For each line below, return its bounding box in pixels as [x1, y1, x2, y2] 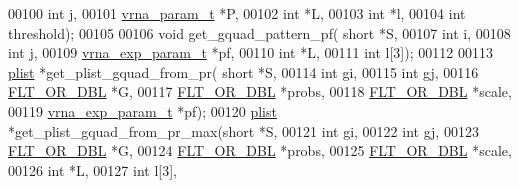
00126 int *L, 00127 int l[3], [8, 159, 178, 180]
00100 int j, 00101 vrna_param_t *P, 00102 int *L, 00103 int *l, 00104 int [8, 3, 466, 23]
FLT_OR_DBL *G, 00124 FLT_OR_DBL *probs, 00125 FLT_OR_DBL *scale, [8, 140, 512, 161]
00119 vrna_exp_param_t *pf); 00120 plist [8, 100, 277, 121]
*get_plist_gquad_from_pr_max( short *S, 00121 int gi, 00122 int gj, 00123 [8, 120, 479, 141]
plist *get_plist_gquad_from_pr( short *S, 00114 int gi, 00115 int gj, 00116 [8, 61, 479, 82]
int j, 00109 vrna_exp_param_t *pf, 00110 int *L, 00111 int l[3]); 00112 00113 [8, 42, 493, 63]
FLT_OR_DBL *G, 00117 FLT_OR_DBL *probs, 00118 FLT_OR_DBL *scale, [8, 81, 512, 102]
